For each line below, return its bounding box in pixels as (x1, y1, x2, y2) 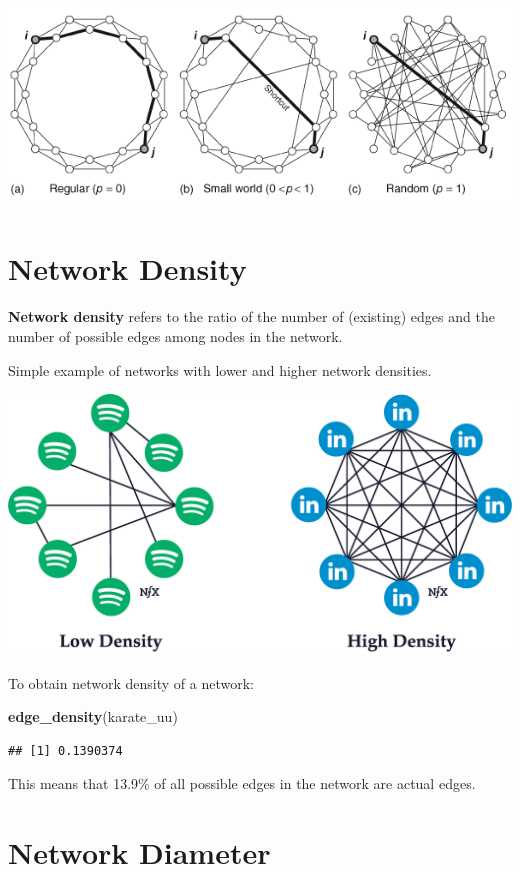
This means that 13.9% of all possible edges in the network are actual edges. (8, 773, 476, 794)
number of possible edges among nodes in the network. (8, 325, 343, 346)
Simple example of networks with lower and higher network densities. (8, 359, 432, 380)
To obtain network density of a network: (8, 672, 254, 693)
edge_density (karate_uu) (8, 706, 178, 727)
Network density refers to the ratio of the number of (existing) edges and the (8, 306, 495, 327)
